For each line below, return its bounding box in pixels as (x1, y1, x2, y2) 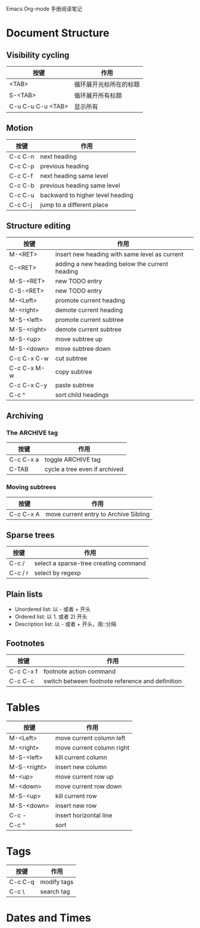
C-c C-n (9, 152, 35, 161)
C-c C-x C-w (9, 354, 49, 362)
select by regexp (34, 569, 82, 577)
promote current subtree (55, 315, 124, 324)
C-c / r (9, 569, 29, 577)
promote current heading (55, 296, 126, 305)
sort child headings (55, 390, 109, 399)
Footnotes (6, 638, 45, 648)
